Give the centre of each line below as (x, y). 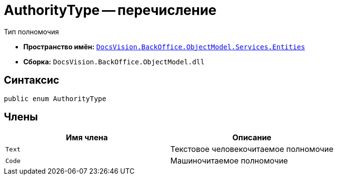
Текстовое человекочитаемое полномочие (252, 149)
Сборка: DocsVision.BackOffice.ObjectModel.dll (114, 61)
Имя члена (87, 138)
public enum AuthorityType (55, 98)
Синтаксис (32, 80)
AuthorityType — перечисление (110, 10)
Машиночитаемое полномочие (229, 161)
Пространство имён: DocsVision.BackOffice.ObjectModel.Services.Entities (164, 46)
